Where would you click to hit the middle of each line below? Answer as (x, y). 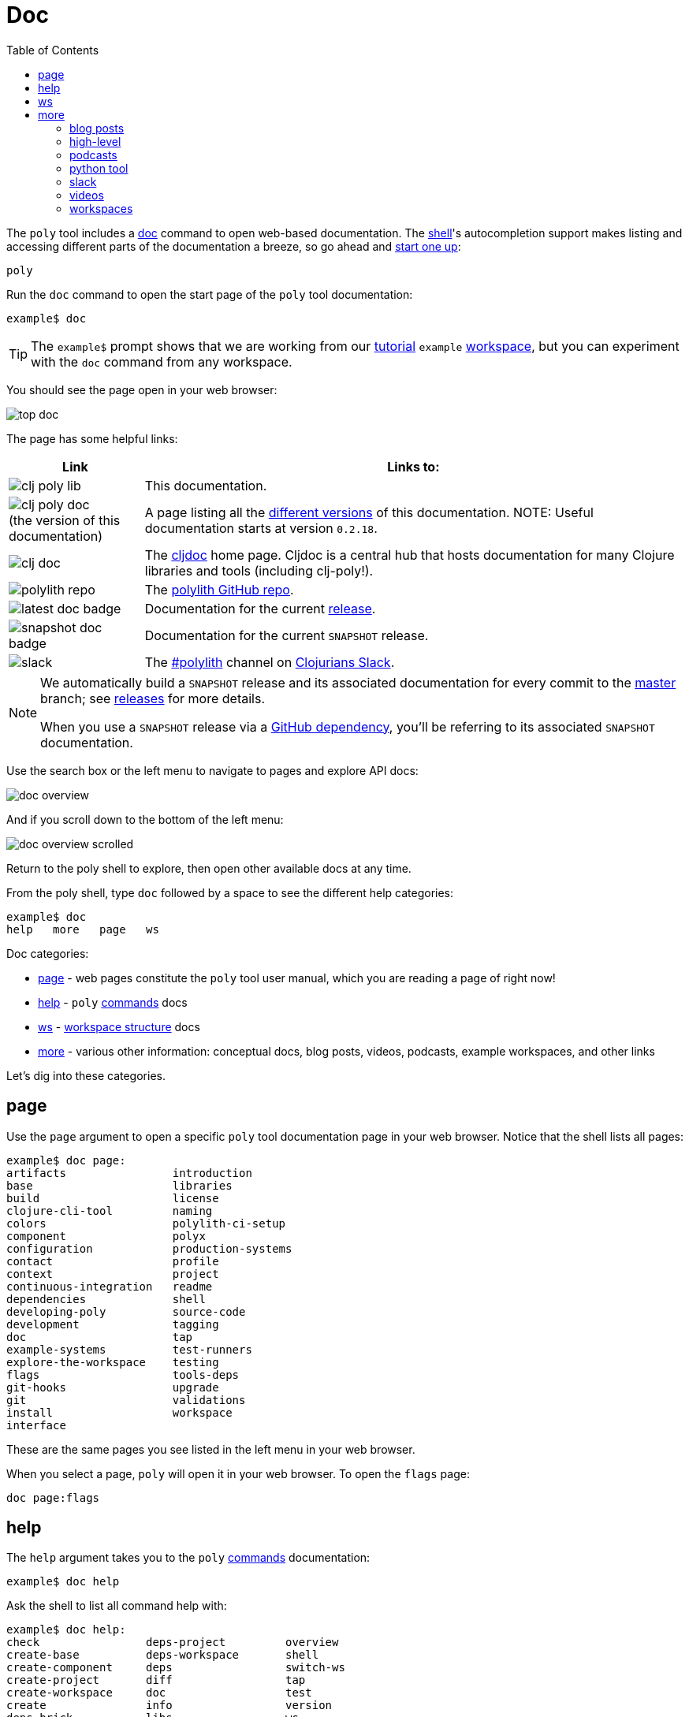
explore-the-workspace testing (113, 1362)
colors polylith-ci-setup (146, 1223)
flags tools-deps (123, 1374)
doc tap (100, 1337)
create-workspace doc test (159, 1693)
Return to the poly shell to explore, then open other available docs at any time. (209, 868)
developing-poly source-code (126, 1311)
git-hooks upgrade (113, 1387)
